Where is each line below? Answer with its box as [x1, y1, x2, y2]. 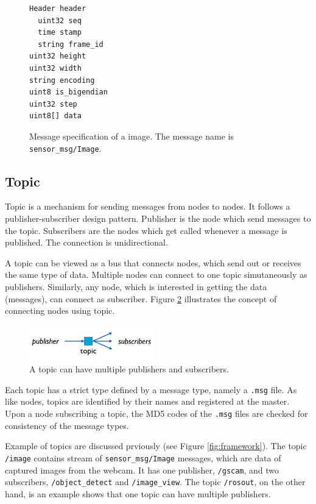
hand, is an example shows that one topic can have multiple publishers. [5, 487, 271, 500]
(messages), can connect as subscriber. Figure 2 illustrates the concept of [5, 292, 277, 305]
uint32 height [29, 52, 86, 61]
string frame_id [38, 40, 104, 49]
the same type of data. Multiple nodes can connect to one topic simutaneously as [5, 268, 307, 281]
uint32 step [29, 99, 77, 108]
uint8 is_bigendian [29, 88, 108, 97]
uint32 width [29, 63, 82, 73]
